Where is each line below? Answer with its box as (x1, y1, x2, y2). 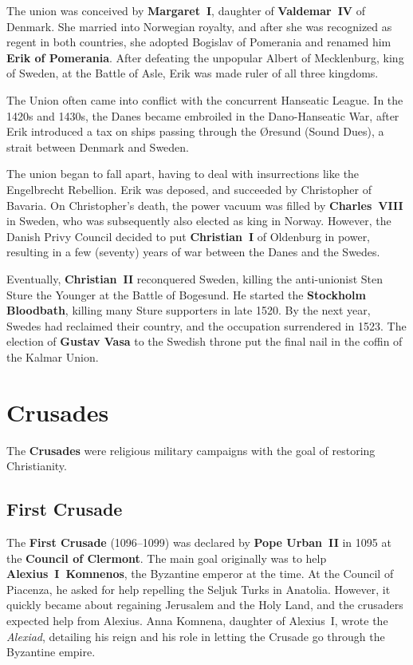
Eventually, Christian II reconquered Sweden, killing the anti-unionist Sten (6, 270, 383, 287)
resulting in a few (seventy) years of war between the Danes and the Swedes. (6, 243, 380, 260)
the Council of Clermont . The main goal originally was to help (6, 549, 327, 566)
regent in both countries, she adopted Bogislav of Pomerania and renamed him (6, 34, 391, 50)
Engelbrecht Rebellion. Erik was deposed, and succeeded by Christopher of (6, 180, 372, 197)
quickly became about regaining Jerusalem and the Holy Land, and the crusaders (6, 596, 403, 613)
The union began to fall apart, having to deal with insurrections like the (6, 165, 360, 182)
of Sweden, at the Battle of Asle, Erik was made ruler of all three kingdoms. (6, 65, 379, 81)
